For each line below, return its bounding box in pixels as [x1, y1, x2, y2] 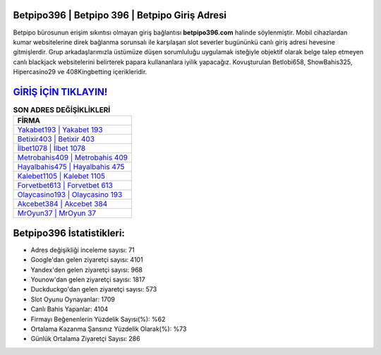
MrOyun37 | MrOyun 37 [17, 208, 97, 218]
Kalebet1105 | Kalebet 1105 [17, 172, 106, 181]
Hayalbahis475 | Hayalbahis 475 [17, 162, 125, 172]
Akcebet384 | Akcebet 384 [17, 199, 108, 209]
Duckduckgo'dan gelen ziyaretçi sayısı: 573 [30, 285, 157, 294]
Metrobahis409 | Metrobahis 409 [17, 152, 128, 162]
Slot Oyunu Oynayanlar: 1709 [30, 295, 116, 303]
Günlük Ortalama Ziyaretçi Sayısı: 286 [30, 335, 140, 343]
